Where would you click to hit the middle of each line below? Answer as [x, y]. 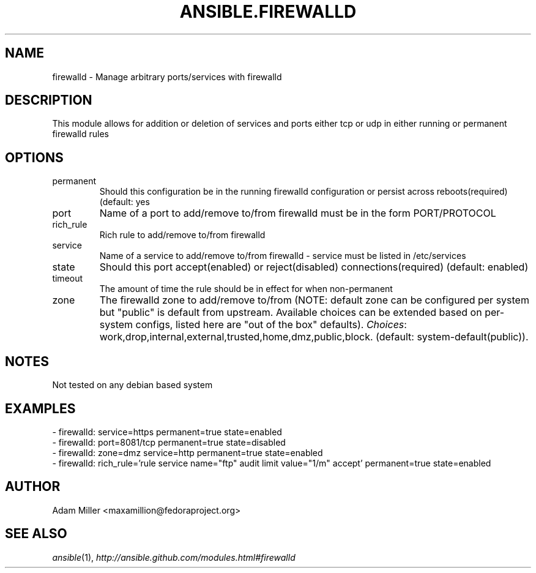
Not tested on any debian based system [132, 385]
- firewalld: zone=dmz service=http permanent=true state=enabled [188, 452]
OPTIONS [34, 157]
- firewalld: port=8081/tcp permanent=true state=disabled [169, 442]
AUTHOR [33, 487]
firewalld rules [81, 134]
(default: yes [125, 202]
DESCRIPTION [49, 100]
